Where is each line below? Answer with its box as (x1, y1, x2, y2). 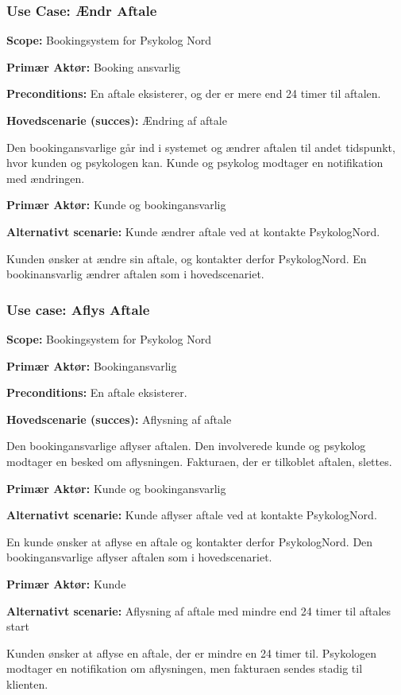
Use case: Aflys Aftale (6, 299, 150, 319)
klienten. (6, 675, 48, 692)
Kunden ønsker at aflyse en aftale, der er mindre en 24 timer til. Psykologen (6, 644, 377, 661)
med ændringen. (6, 169, 85, 186)
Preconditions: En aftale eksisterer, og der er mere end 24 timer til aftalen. (6, 85, 381, 102)
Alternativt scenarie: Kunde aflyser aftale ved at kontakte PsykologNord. (6, 507, 377, 523)
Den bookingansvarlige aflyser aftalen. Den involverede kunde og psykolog (6, 437, 366, 454)
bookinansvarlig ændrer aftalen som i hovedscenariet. (6, 266, 264, 282)
